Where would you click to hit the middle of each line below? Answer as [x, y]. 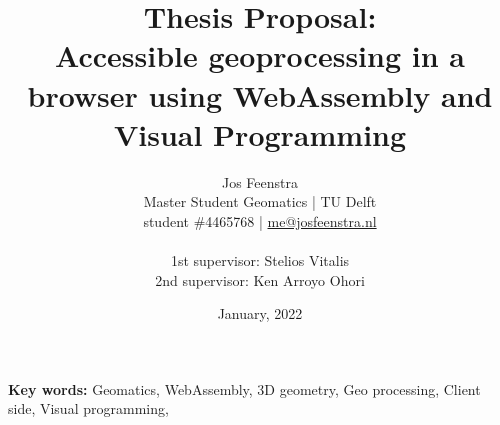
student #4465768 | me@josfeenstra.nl [260, 220]
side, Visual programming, [88, 408]
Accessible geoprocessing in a [260, 55]
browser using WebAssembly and [260, 94]
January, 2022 [260, 313]
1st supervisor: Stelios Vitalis [260, 260]
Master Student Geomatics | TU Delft [260, 201]
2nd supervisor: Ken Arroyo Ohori [260, 279]
